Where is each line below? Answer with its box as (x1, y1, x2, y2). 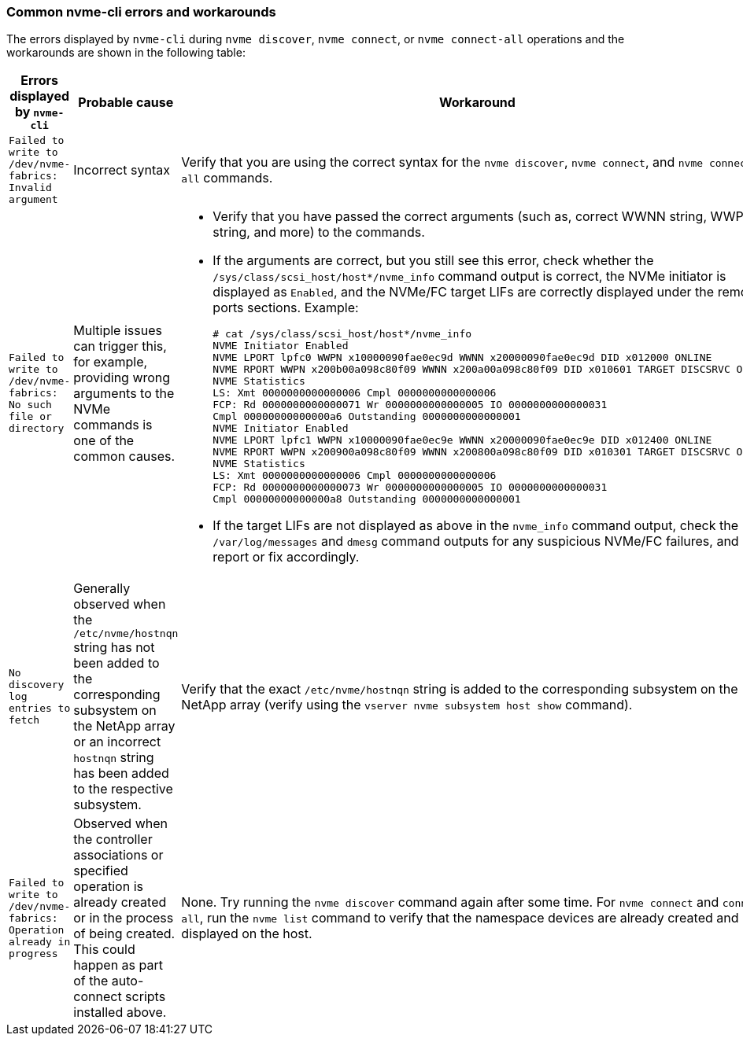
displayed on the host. (181, 926, 312, 942)
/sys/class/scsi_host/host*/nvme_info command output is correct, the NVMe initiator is (213, 268, 726, 285)
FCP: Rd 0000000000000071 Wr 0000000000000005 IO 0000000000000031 (213, 399, 608, 411)
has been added (73, 765, 169, 782)
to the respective (73, 781, 173, 797)
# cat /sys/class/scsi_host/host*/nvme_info (213, 328, 472, 341)
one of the (73, 432, 135, 448)
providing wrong (73, 369, 171, 385)
